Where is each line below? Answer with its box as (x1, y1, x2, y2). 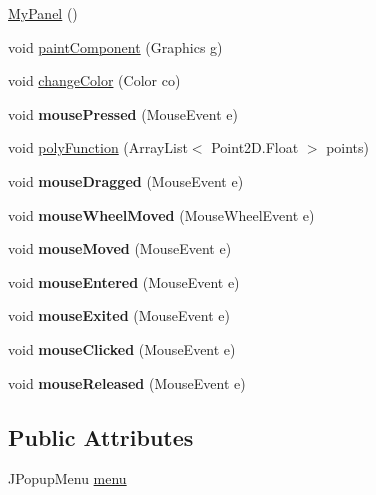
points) (326, 137, 370, 158)
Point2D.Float (211, 137, 299, 158)
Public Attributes (8, 421, 194, 452)
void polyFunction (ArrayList (8, 137, 188, 158)
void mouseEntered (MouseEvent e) (8, 271, 240, 292)
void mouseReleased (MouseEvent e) (8, 372, 246, 393)
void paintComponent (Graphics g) (8, 36, 223, 57)
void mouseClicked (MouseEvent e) (8, 338, 236, 359)
